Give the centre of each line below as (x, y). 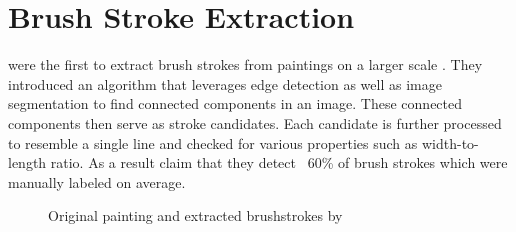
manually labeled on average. (97, 181)
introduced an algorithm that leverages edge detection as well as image (225, 83)
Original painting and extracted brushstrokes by (195, 215)
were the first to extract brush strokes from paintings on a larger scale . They (245, 64)
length (27, 162)
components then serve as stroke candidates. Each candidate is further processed (255, 122)
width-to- (450, 142)
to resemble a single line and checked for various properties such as (213, 142)
